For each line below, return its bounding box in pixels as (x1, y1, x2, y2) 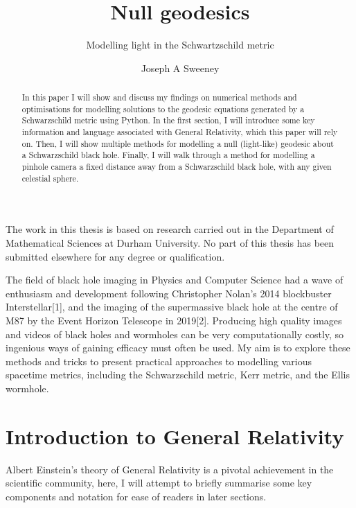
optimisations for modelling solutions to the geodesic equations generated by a (21, 103, 305, 114)
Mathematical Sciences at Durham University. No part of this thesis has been (6, 235, 335, 249)
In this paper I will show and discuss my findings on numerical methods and (21, 91, 297, 103)
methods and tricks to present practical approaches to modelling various (6, 353, 312, 368)
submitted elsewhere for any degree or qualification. (6, 249, 225, 263)
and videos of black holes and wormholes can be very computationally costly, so (6, 326, 344, 341)
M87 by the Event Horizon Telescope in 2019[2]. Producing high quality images (6, 313, 342, 327)
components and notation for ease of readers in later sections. (6, 489, 267, 503)
